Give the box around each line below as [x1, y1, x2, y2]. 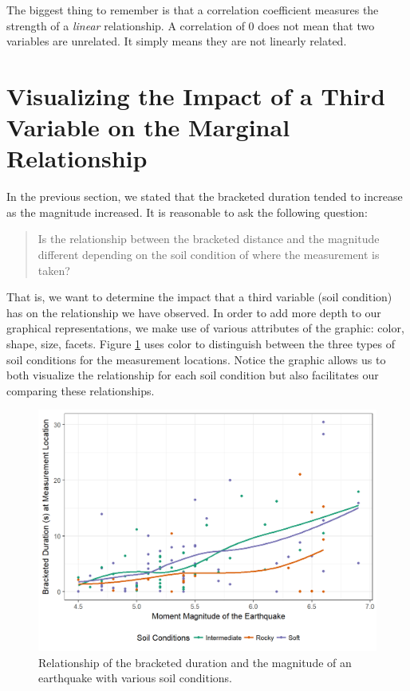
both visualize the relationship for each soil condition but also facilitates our [6, 367, 379, 383]
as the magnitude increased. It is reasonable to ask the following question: [6, 203, 368, 220]
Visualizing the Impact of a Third [6, 79, 385, 112]
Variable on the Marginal [6, 111, 290, 143]
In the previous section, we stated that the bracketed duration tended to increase [6, 188, 403, 205]
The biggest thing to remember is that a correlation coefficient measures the [6, 2, 379, 18]
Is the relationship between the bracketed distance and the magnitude [37, 230, 380, 247]
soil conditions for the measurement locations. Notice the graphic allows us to [6, 351, 386, 367]
